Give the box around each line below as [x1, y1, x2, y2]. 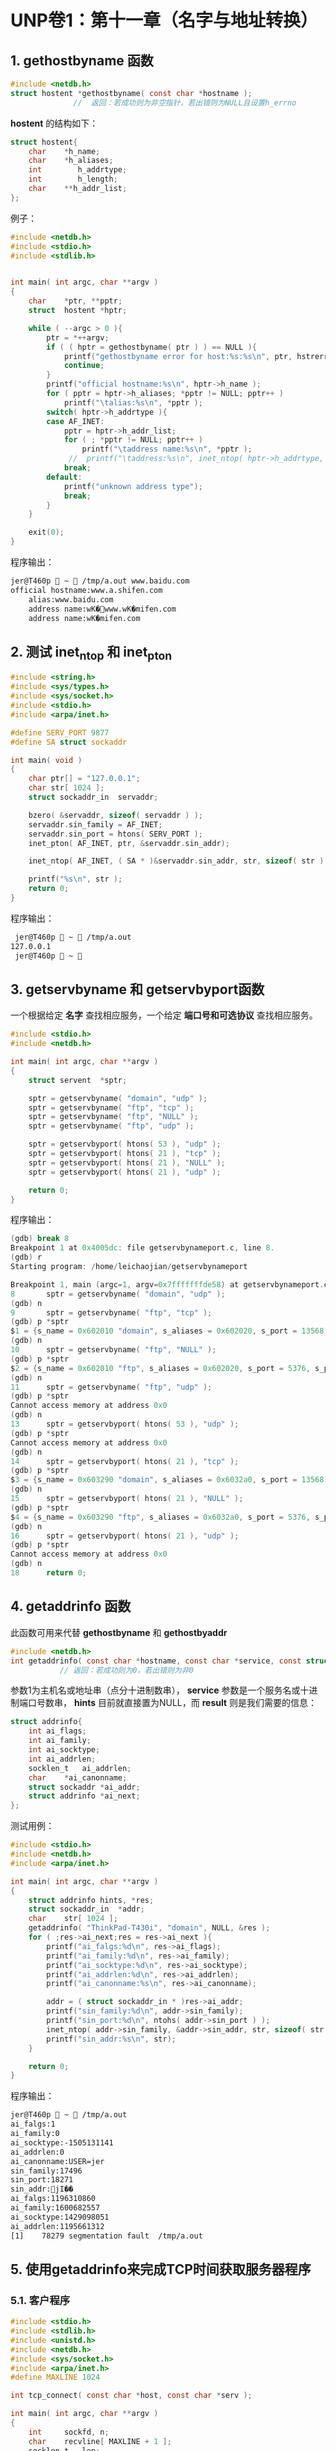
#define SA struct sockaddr [10, 737, 128, 747]
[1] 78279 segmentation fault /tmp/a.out [10, 2231, 203, 2241]
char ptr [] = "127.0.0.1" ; [28, 774, 141, 784]
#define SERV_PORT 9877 [10, 727, 110, 738]
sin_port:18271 [10, 2175, 74, 2185]
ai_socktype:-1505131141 [10, 2137, 114, 2148]
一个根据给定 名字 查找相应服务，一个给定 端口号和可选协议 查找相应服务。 [10, 1009, 318, 1021]
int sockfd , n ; [28, 2427, 110, 2437]
